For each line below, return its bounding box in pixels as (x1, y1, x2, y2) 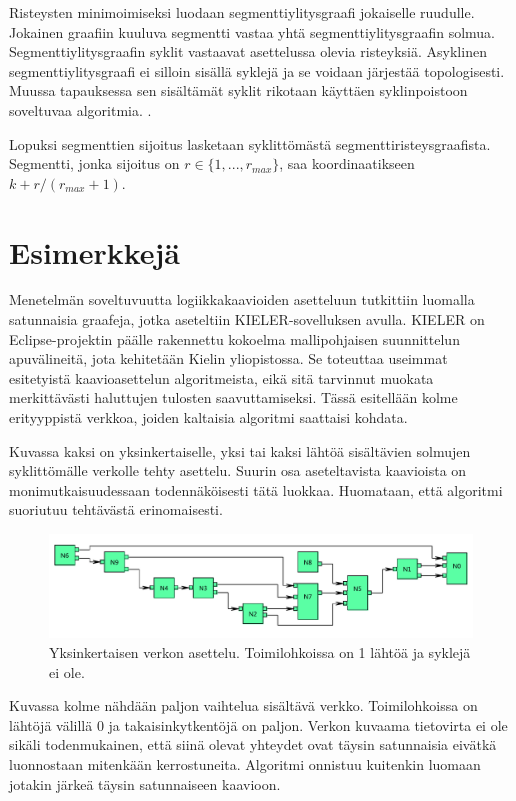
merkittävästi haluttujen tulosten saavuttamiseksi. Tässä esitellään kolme (9, 387, 458, 408)
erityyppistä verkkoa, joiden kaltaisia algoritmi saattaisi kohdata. (9, 407, 408, 428)
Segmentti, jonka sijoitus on (9, 153, 180, 174)
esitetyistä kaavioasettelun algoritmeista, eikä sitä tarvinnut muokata (9, 367, 434, 388)
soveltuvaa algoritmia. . (9, 99, 152, 120)
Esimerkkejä (9, 231, 180, 272)
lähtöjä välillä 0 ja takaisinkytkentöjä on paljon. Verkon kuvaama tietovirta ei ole (9, 714, 508, 735)
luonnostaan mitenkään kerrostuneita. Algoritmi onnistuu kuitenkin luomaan (9, 753, 481, 774)
